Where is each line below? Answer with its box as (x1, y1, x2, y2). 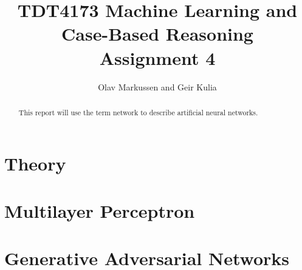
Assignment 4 (99, 45, 216, 70)
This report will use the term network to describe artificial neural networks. (18, 107, 258, 117)
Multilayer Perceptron (4, 198, 195, 223)
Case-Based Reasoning (61, 21, 253, 46)
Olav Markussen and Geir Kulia (98, 80, 217, 93)
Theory (4, 150, 66, 175)
